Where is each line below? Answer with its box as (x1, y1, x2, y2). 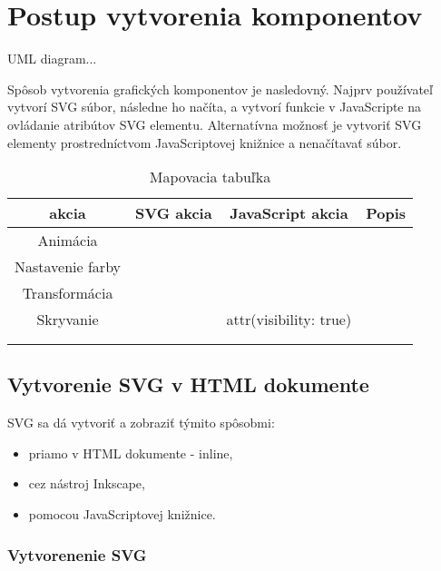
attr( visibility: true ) (226, 309, 352, 330)
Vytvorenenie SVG (7, 543, 147, 566)
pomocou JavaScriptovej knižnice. (28, 505, 216, 524)
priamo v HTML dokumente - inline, (28, 443, 233, 462)
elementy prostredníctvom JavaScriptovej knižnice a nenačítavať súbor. (7, 133, 402, 152)
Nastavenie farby (15, 256, 122, 278)
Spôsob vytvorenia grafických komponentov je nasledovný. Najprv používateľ (7, 79, 433, 98)
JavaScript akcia (230, 202, 348, 224)
